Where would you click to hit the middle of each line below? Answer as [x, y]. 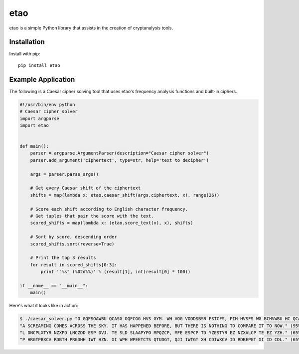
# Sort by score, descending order [74, 237]
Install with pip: [25, 54]
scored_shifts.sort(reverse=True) [72, 244]
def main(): [34, 146]
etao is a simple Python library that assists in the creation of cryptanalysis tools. [91, 28]
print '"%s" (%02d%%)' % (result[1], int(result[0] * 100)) [116, 272]
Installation [27, 42]
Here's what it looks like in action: [44, 306]
